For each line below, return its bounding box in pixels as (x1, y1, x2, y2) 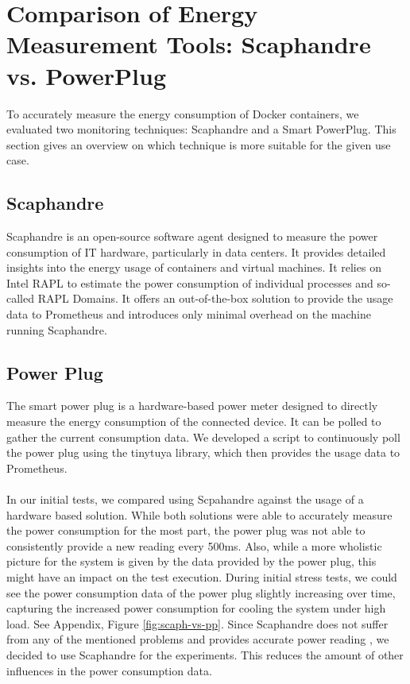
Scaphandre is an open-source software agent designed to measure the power (6, 228, 378, 245)
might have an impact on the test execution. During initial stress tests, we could (6, 568, 397, 585)
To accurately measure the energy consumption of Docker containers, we (6, 105, 359, 122)
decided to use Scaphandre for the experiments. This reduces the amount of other (6, 646, 404, 663)
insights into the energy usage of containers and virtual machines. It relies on (6, 259, 381, 276)
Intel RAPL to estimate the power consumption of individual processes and (6, 274, 373, 291)
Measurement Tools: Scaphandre (6, 28, 371, 60)
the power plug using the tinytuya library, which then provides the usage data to (6, 444, 400, 461)
